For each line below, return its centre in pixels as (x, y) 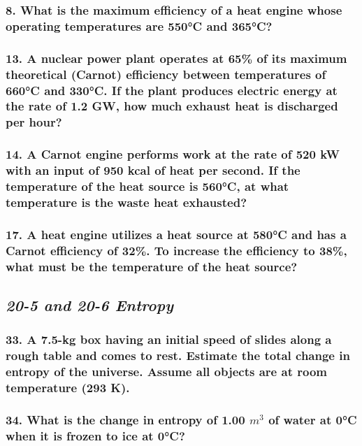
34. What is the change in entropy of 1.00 (125, 419)
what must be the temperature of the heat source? (152, 266)
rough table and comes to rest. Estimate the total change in (178, 355)
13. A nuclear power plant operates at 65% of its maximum (176, 58)
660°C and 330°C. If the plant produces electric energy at (172, 90)
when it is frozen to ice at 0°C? (95, 435)
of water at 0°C (313, 419)
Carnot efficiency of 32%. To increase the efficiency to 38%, (176, 250)
